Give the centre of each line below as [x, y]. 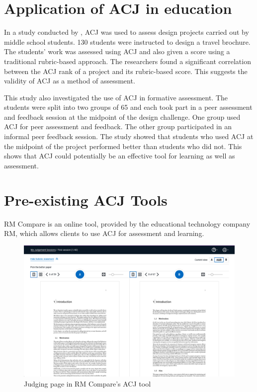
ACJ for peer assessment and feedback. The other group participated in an [118, 126]
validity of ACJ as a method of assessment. [70, 81]
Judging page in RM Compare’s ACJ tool [87, 383]
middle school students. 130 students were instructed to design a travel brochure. [127, 41]
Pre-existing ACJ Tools [86, 199]
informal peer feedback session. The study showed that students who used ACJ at [129, 136]
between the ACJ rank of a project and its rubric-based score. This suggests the [126, 71]
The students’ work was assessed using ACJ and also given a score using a [117, 51]
